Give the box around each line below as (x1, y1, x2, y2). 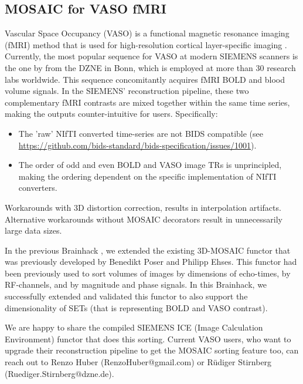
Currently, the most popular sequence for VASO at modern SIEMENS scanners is (5, 50, 298, 62)
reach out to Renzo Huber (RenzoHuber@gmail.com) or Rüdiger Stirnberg (5, 356, 272, 368)
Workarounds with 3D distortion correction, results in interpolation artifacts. (5, 201, 281, 213)
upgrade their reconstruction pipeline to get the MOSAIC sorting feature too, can (5, 344, 299, 356)
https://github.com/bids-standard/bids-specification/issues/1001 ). (18, 139, 257, 151)
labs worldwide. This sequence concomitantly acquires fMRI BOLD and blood (5, 73, 285, 85)
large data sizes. (5, 224, 62, 237)
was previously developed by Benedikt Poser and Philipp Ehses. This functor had (5, 255, 297, 268)
